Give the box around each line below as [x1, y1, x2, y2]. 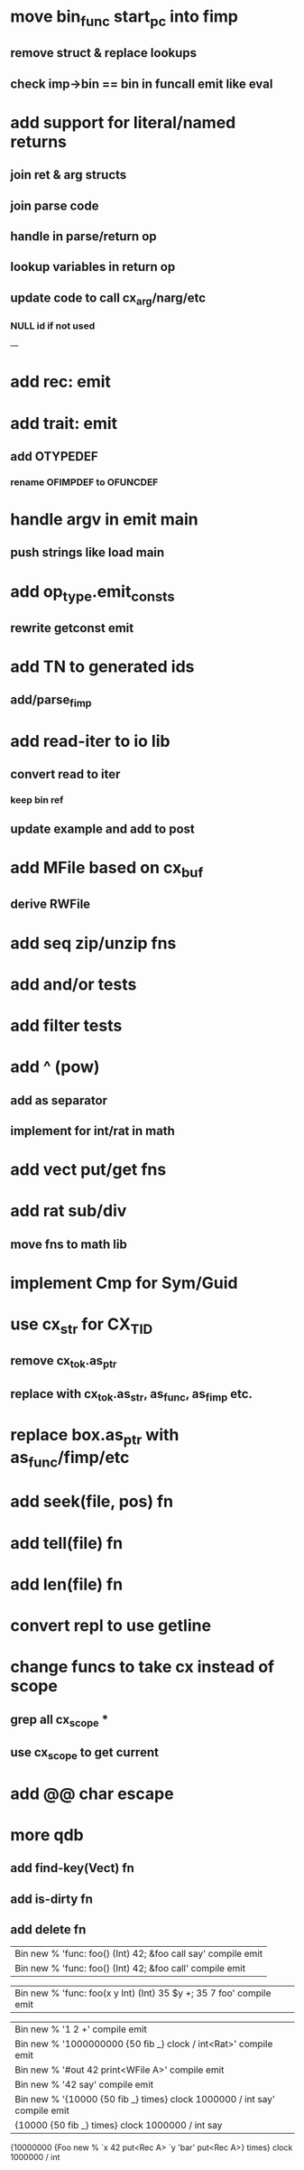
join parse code [10, 198, 99, 213]
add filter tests [10, 1016, 123, 1036]
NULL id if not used [10, 319, 96, 331]
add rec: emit [10, 372, 112, 392]
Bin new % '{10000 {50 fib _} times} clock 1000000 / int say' [14, 2093, 276, 2106]
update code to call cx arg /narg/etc [10, 290, 207, 308]
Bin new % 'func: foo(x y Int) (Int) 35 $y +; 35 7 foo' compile [14, 1987, 272, 1999]
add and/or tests [10, 973, 137, 994]
